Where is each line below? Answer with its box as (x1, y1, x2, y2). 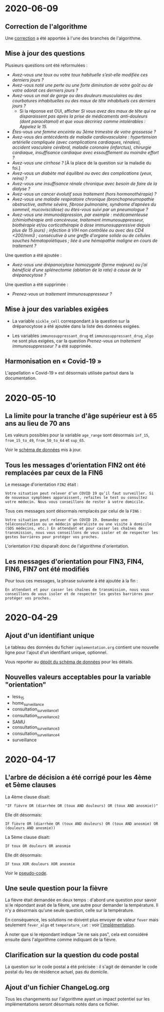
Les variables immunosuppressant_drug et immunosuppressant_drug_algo (12, 333, 154, 338)
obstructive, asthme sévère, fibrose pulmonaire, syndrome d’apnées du (12, 201, 156, 207)
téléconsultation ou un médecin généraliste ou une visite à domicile (5, 522, 152, 527)
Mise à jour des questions (5, 49, 85, 58)
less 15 (12, 694, 24, 700)
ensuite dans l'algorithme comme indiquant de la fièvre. (5, 937, 117, 943)
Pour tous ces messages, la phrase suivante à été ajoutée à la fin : (5, 578, 138, 584)
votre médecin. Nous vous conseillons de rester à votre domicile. (5, 499, 145, 505)
